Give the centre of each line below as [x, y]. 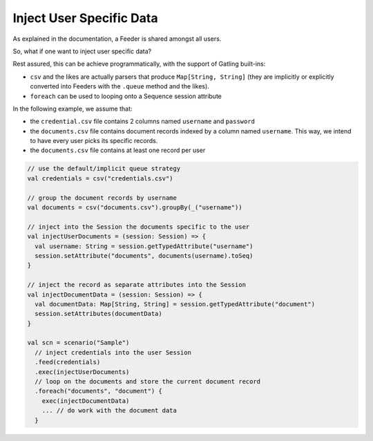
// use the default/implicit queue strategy [104, 169]
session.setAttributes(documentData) [98, 314]
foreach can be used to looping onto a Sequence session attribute [126, 96]
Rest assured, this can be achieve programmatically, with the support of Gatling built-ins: [139, 64]
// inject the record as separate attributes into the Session [137, 285]
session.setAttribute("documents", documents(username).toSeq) [144, 255]
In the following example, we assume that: [73, 109]
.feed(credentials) [68, 362]
